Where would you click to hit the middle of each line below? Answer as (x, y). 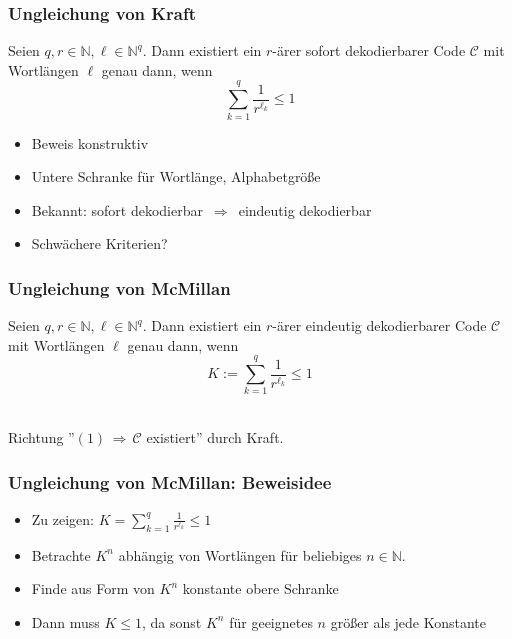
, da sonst (172, 621)
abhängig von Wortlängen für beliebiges (240, 554)
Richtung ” (41, 437)
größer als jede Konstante (408, 621)
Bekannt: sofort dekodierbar (117, 209)
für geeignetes (271, 621)
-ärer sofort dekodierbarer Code (369, 50)
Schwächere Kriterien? (99, 243)
